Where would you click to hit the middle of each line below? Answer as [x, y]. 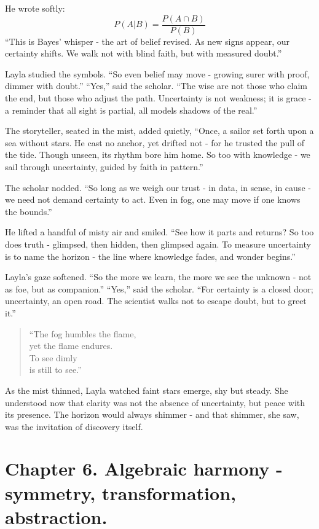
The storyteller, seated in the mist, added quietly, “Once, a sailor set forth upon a [159, 131]
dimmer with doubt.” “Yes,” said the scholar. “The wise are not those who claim [156, 86]
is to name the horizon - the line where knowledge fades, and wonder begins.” [150, 256]
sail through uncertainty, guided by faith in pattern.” [104, 167]
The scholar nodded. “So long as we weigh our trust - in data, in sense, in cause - [158, 187]
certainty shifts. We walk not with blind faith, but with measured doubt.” [144, 53]
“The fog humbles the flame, [83, 333]
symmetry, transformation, [120, 492]
